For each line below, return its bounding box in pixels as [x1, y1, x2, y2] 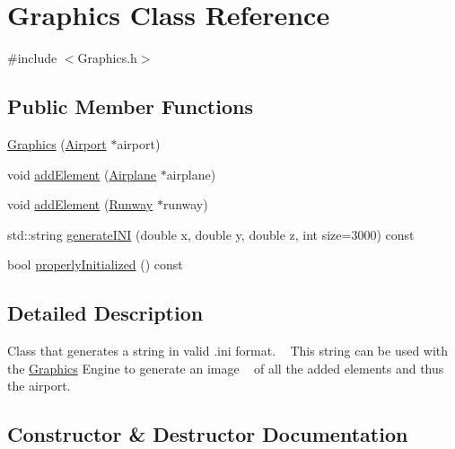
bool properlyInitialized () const [7, 255, 183, 274]
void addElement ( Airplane [7, 164, 156, 183]
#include [7, 48, 57, 67]
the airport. [7, 376, 71, 395]
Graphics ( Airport [7, 134, 107, 153]
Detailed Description [7, 299, 204, 327]
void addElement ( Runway [7, 195, 153, 214]
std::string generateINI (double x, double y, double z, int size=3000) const [7, 224, 415, 243]
